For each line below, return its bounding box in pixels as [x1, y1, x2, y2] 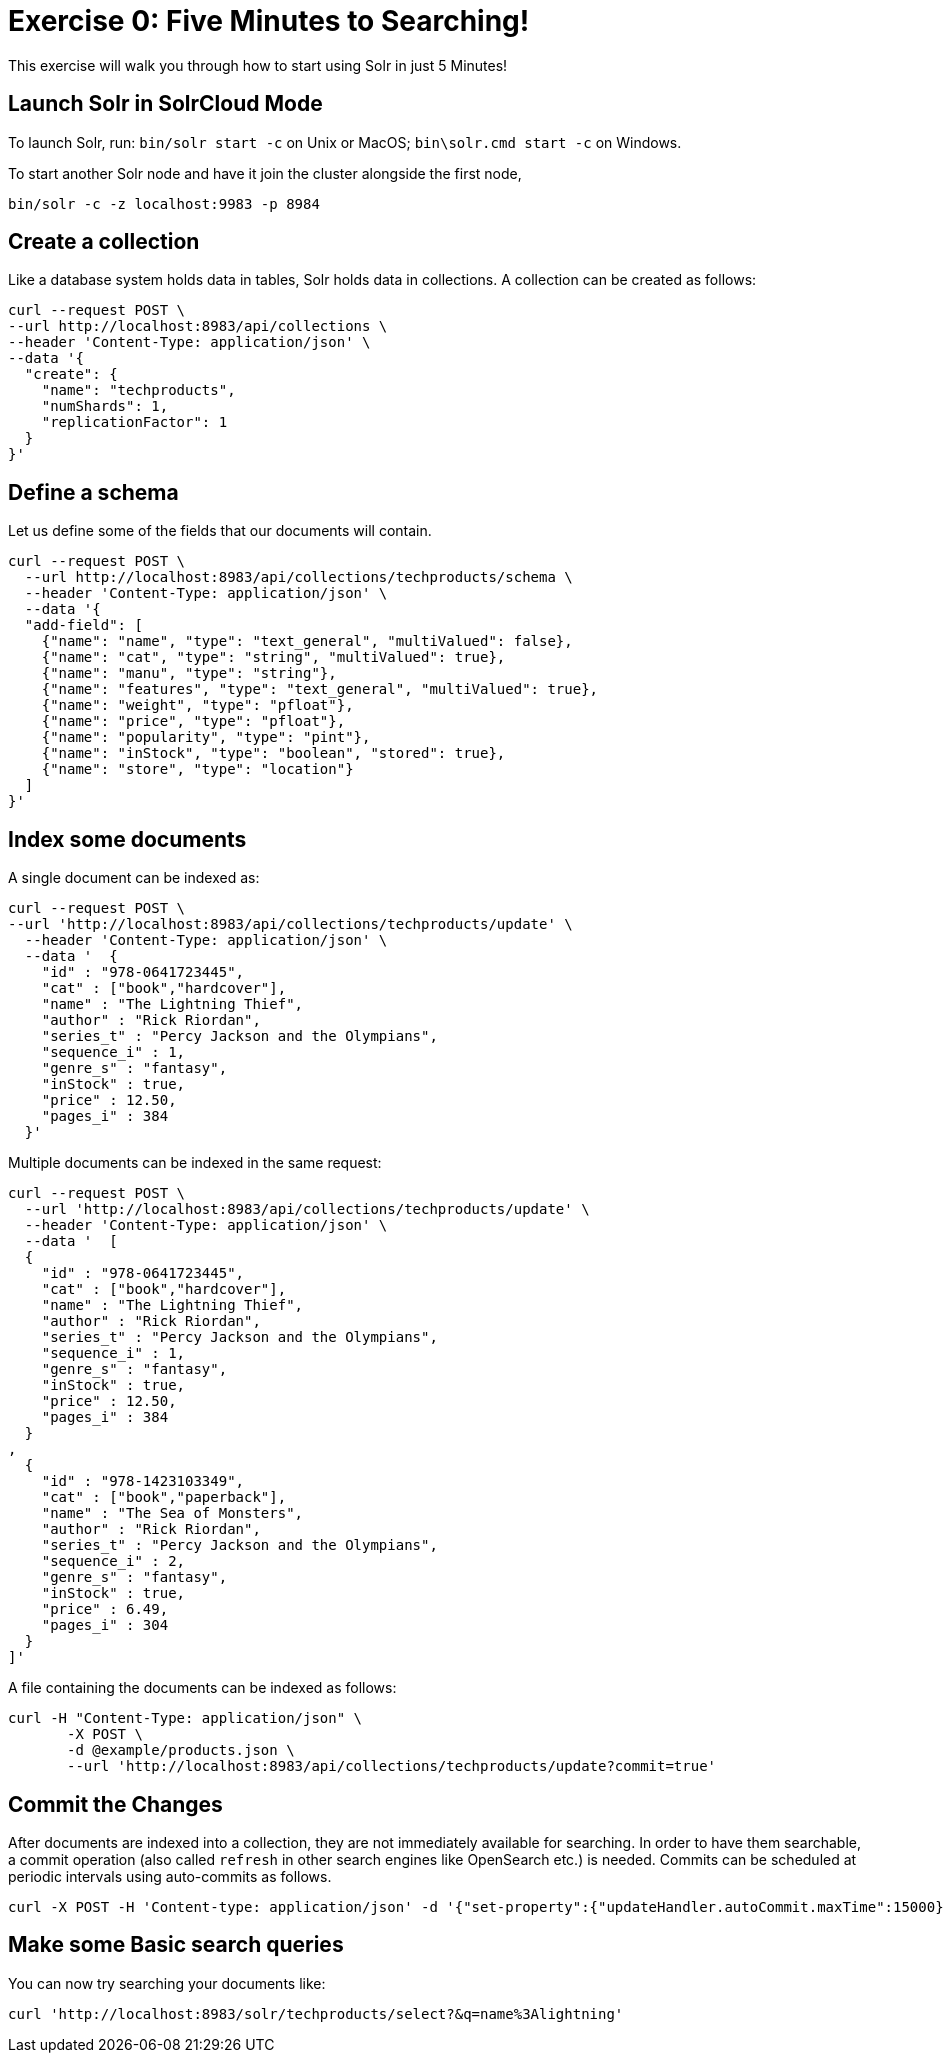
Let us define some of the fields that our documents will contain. [8, 522, 432, 540]
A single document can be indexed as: [8, 869, 260, 887]
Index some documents [8, 826, 247, 852]
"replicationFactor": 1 [41, 414, 228, 431]
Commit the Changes [8, 1791, 223, 1817]
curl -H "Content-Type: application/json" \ [8, 1710, 363, 1727]
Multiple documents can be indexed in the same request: [8, 1154, 382, 1172]
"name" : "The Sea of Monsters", [41, 1505, 304, 1522]
